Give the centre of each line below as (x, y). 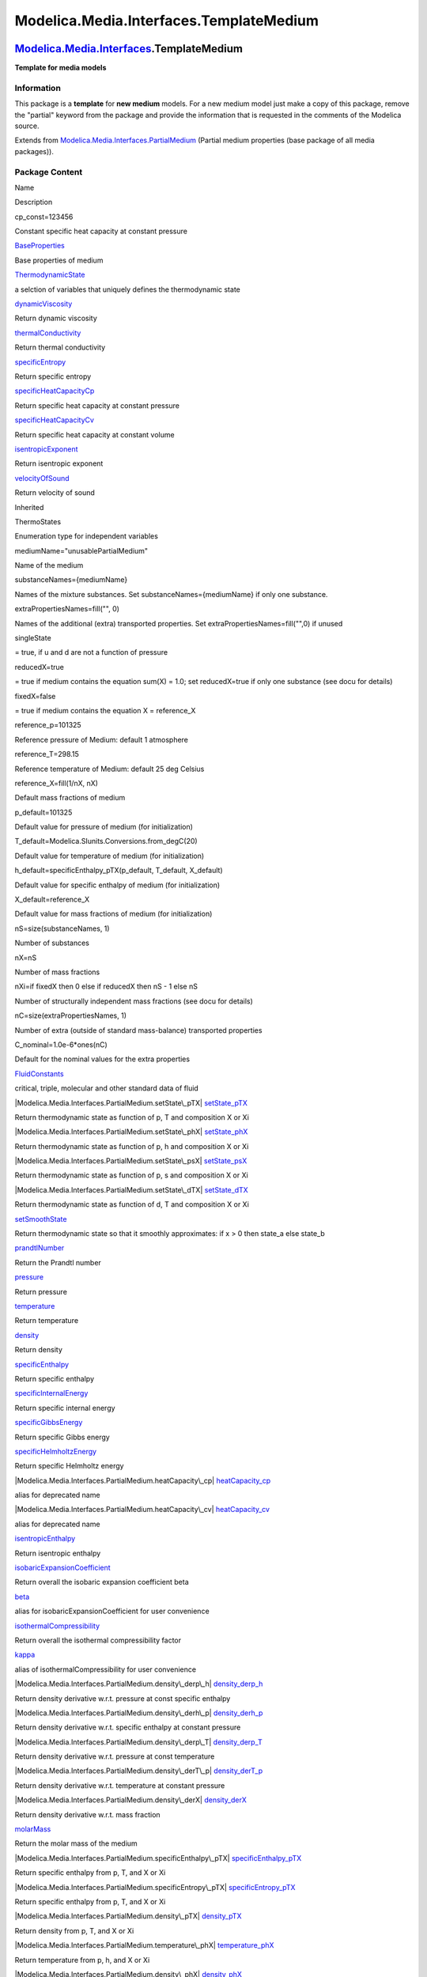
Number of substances (52, 943)
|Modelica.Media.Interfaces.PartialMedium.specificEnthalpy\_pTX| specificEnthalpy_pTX (158, 1858)
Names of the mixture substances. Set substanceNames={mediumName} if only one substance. (171, 594)
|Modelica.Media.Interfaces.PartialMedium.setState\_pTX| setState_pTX (131, 1102)
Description (34, 202)
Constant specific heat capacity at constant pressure (101, 231)
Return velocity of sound (55, 493)
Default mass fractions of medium (70, 798)
